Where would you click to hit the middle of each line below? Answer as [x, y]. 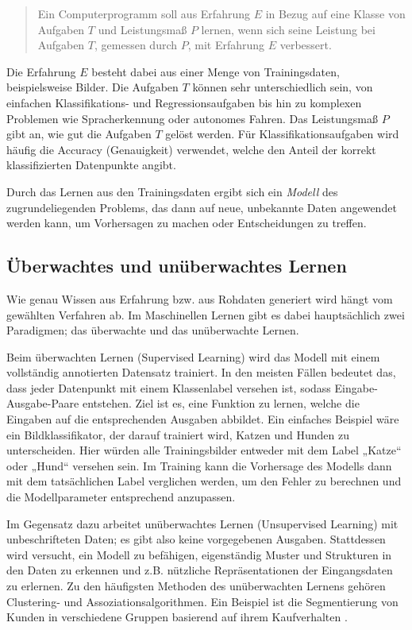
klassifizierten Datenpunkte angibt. [91, 165]
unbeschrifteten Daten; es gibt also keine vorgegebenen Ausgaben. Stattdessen [196, 539]
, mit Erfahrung [226, 45]
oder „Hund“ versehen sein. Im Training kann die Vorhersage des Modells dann [199, 465]
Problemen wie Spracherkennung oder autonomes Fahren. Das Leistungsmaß [192, 118]
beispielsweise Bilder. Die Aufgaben [92, 87]
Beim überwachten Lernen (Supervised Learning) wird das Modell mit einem [193, 356]
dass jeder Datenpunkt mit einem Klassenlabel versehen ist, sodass [169, 387]
